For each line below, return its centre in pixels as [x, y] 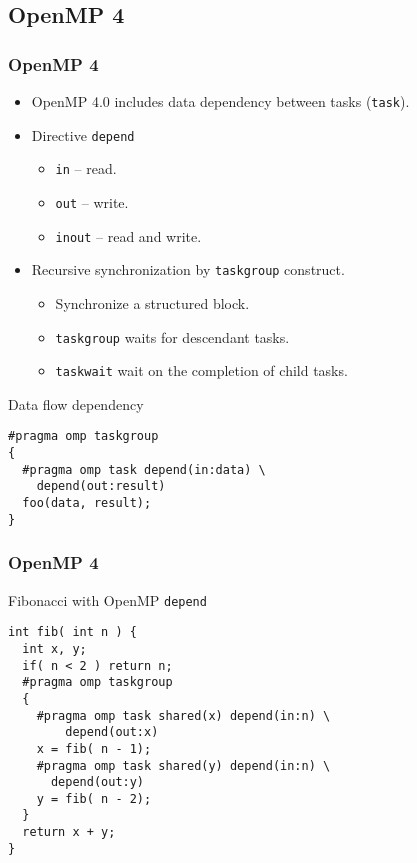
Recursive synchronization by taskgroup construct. [188, 269]
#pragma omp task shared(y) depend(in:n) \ [183, 765]
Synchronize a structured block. [152, 302]
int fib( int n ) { [72, 632]
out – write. [92, 201]
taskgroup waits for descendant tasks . [172, 336]
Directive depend [83, 134]
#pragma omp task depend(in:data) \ [144, 469]
